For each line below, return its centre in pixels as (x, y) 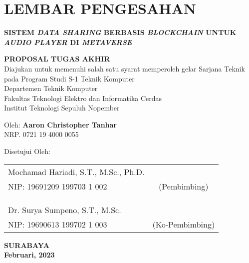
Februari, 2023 (29, 255)
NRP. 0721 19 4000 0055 (41, 134)
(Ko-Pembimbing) (184, 224)
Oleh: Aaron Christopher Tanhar (60, 124)
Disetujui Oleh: (27, 151)
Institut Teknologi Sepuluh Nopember (62, 108)
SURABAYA (27, 245)
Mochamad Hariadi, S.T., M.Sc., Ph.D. (76, 171)
